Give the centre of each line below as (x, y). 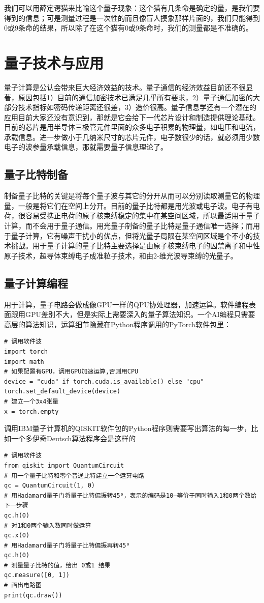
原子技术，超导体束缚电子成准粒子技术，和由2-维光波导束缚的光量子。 (121, 255)
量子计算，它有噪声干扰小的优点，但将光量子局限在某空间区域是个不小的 (132, 235)
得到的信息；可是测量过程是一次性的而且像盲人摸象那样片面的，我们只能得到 (132, 18)
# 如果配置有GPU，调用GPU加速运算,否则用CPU (71, 372)
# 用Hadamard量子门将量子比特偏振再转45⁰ (67, 545)
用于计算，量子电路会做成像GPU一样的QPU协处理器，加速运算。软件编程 (126, 304)
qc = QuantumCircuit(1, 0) (49, 486)
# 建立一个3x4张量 (31, 401)
